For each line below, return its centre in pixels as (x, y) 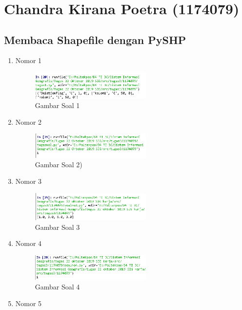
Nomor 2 (29, 122)
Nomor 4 (29, 243)
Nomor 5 (29, 303)
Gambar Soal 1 (57, 105)
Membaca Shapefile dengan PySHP (95, 39)
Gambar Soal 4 (57, 286)
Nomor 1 (29, 60)
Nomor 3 (29, 181)
